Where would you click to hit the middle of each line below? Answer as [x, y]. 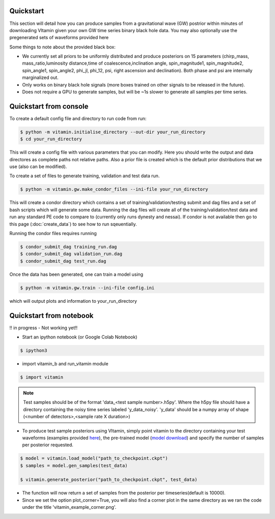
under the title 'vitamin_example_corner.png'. [69, 507]
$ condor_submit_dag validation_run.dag [71, 254]
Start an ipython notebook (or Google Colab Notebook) [80, 337]
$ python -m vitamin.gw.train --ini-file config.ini [87, 288]
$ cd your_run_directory [51, 139]
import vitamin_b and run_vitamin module [65, 363]
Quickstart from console [49, 106]
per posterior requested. [48, 445]
